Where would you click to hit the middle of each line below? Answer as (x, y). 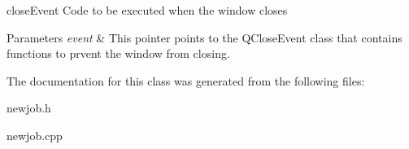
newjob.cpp (35, 135)
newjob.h (29, 108)
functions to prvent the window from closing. (118, 53)
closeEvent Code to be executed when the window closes (147, 10)
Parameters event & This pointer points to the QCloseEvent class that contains (204, 37)
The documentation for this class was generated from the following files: (186, 80)
